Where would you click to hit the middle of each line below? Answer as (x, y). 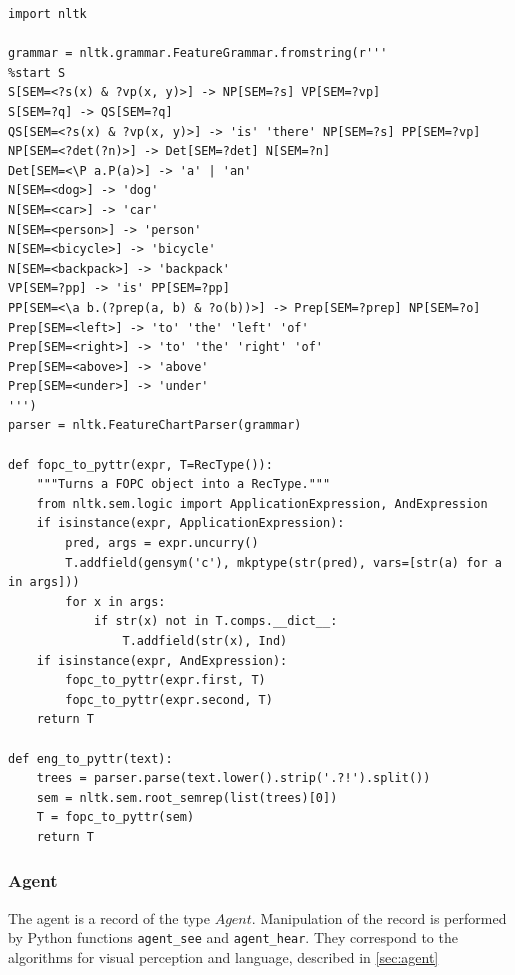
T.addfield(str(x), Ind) (205, 641)
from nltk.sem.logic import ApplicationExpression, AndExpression (262, 503)
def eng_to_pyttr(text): (90, 758)
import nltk (47, 14)
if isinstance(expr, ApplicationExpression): (190, 523)
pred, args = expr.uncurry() (162, 543)
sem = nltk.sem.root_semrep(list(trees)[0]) (187, 797)
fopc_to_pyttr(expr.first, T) (165, 680)
